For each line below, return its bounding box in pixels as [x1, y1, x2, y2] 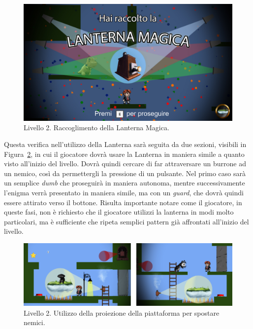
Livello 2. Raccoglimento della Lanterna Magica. [24, 122, 169, 133]
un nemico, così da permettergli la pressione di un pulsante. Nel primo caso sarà [4, 168, 246, 178]
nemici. [24, 317, 45, 328]
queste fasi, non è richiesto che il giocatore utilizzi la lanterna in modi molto [4, 207, 234, 217]
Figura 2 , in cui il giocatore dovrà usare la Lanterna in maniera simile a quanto [4, 148, 245, 159]
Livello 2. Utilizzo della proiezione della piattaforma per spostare [24, 307, 220, 318]
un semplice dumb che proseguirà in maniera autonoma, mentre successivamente [4, 178, 245, 188]
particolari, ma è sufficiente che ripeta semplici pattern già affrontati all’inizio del [4, 216, 249, 226]
